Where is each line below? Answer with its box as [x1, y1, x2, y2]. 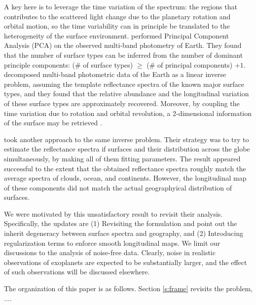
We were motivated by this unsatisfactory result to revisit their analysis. [4, 208, 223, 219]
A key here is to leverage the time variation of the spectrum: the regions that [4, 1, 237, 11]
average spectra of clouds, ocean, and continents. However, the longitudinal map [4, 173, 247, 183]
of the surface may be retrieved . [4, 117, 102, 128]
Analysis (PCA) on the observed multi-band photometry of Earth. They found [4, 40, 242, 50]
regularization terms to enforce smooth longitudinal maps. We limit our [4, 237, 220, 248]
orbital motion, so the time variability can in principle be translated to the [4, 21, 230, 31]
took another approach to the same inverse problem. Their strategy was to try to [4, 134, 249, 144]
